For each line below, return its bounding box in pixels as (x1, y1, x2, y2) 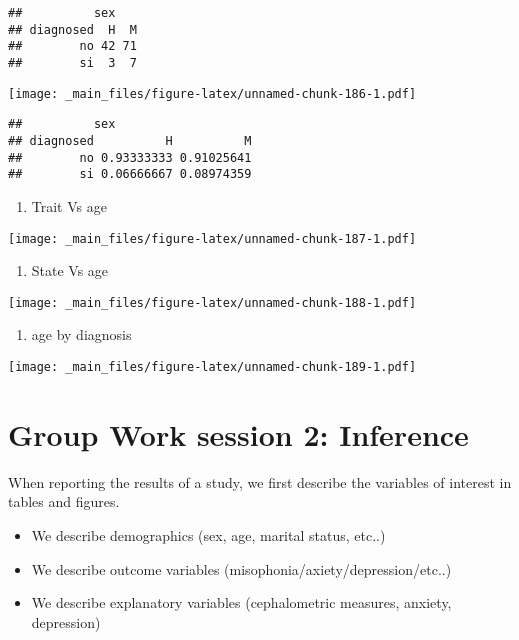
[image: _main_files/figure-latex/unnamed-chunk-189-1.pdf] (8, 360, 417, 374)
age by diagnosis (31, 324, 132, 345)
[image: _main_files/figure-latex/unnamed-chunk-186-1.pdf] (8, 86, 417, 101)
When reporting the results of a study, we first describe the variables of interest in (8, 471, 512, 492)
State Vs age (31, 260, 109, 281)
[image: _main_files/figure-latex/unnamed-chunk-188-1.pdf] (8, 295, 417, 310)
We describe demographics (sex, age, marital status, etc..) (31, 524, 386, 545)
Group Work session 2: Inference (8, 413, 469, 454)
